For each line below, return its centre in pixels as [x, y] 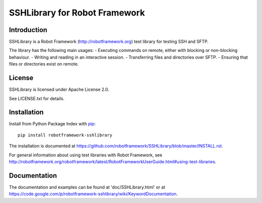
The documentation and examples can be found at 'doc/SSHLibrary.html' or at [87, 187]
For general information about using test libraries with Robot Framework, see [86, 155]
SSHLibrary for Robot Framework [77, 13]
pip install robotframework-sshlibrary [65, 135]
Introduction [28, 30]
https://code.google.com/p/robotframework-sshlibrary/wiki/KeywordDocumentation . [93, 194]
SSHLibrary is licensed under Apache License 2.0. [59, 89]
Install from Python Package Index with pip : [52, 124]
